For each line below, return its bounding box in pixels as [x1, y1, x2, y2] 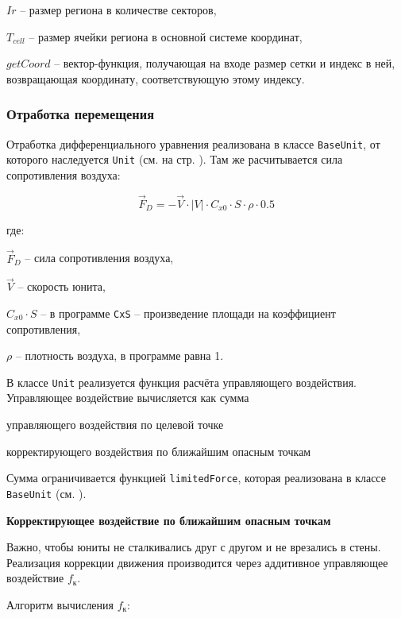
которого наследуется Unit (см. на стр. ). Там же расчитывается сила [6, 151, 343, 168]
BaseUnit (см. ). [6, 485, 87, 501]
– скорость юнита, [17, 278, 106, 295]
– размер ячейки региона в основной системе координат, [29, 28, 303, 44]
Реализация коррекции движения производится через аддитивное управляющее [6, 554, 388, 570]
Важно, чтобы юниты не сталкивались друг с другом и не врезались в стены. [6, 539, 381, 555]
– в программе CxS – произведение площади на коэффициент [40, 304, 336, 321]
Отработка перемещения [6, 104, 155, 124]
